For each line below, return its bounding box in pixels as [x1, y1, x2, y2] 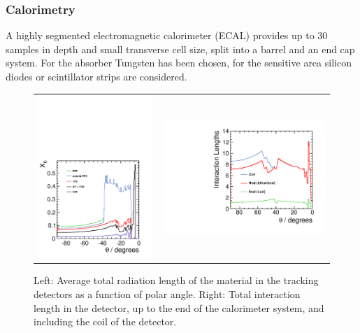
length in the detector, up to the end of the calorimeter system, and [34, 300, 324, 315]
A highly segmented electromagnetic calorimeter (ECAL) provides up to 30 [6, 28, 328, 43]
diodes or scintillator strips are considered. [6, 69, 187, 83]
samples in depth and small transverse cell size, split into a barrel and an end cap [6, 41, 355, 56]
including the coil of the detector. [34, 314, 177, 329]
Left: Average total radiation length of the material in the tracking [34, 273, 319, 288]
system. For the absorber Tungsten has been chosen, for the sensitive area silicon [6, 55, 352, 70]
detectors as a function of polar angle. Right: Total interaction [34, 287, 301, 302]
